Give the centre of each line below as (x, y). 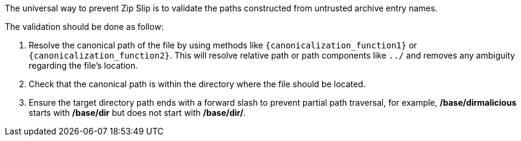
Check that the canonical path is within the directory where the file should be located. (197, 84)
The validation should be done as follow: (84, 27)
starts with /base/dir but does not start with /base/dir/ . (137, 113)
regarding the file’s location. (83, 65)
